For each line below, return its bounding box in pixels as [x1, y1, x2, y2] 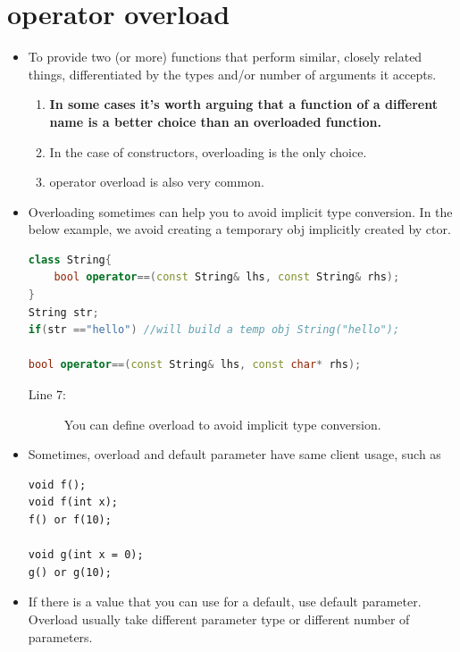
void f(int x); [28, 496, 119, 509]
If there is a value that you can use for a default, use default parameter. [28, 592, 422, 611]
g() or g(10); [28, 565, 112, 579]
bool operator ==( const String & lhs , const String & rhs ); [54, 271, 400, 284]
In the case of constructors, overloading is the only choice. [49, 142, 367, 161]
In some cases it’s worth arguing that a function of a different [49, 95, 438, 113]
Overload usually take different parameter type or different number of [28, 609, 410, 628]
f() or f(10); [28, 514, 112, 526]
